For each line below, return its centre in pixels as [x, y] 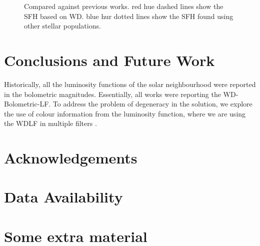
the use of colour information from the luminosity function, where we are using [125, 113]
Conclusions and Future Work [109, 60]
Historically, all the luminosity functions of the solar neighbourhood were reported [130, 84]
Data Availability [63, 197]
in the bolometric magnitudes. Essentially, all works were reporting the [112, 94]
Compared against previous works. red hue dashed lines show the [124, 6]
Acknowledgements [71, 158]
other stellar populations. [62, 26]
